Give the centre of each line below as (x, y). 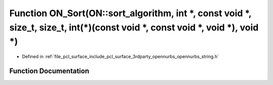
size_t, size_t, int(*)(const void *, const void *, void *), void (134, 27)
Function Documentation (49, 71)
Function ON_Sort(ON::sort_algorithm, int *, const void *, (130, 13)
